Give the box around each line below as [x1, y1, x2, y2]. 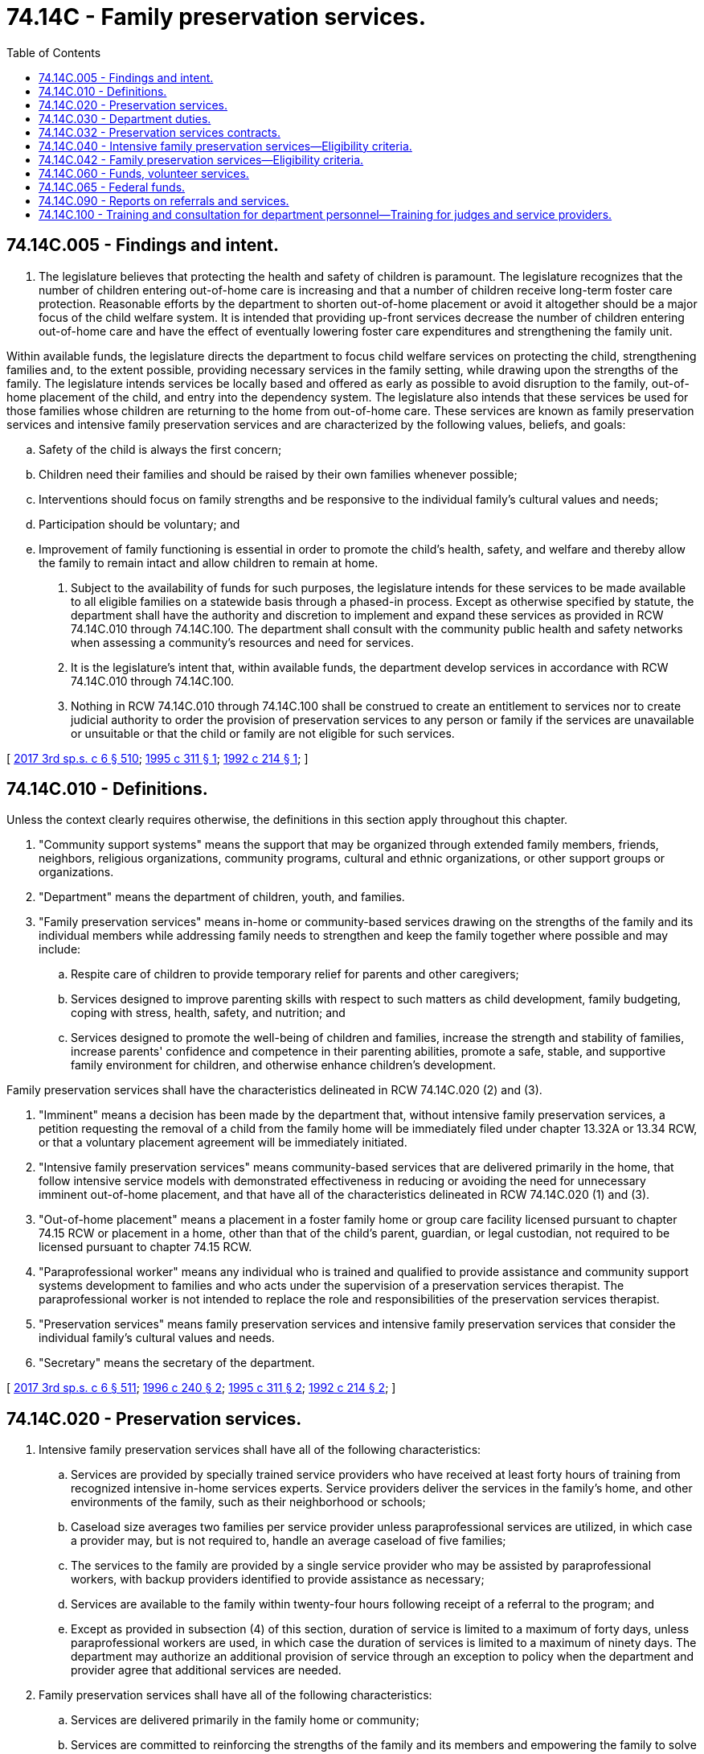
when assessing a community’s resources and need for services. [71, 635, 414, 649]
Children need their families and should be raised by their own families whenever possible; [39, 467, 518, 481]
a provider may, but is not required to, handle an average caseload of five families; [71, 1534, 506, 1548]
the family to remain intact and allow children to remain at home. [39, 555, 379, 570]
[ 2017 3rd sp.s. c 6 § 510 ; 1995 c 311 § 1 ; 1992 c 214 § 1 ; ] [6, 751, 309, 765]
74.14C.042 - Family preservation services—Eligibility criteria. [39, 152, 364, 167]
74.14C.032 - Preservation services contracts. [39, 125, 280, 139]
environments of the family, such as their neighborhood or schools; [71, 1495, 426, 1509]
